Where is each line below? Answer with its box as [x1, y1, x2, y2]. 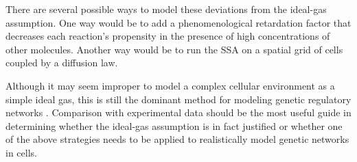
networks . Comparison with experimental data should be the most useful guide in [5, 105, 352, 120]
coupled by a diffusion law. [5, 55, 118, 70]
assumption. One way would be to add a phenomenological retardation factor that [5, 15, 352, 29]
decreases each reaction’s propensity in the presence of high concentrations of [5, 29, 330, 43]
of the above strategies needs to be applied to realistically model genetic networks [5, 132, 349, 146]
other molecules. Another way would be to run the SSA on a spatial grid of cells [5, 42, 343, 56]
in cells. [5, 145, 37, 159]
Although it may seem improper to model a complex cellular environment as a [5, 78, 335, 92]
